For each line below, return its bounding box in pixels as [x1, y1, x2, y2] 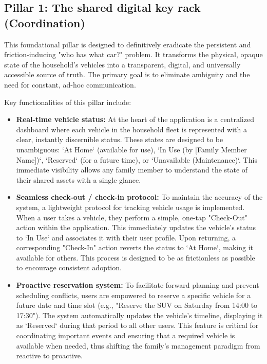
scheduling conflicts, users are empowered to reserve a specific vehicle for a [16, 289, 251, 300]
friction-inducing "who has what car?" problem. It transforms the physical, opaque [4, 49, 263, 60]
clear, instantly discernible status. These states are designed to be [16, 134, 223, 145]
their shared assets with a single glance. [16, 174, 141, 185]
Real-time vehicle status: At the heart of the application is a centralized [16, 114, 254, 125]
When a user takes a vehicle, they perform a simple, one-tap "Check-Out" [16, 212, 248, 222]
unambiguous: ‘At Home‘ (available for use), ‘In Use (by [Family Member [16, 144, 247, 154]
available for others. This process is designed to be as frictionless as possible [16, 252, 255, 263]
